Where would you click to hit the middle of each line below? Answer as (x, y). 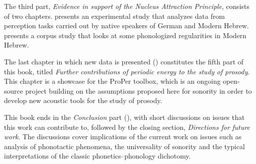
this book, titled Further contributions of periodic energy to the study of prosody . (127, 71)
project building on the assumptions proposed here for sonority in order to (138, 90)
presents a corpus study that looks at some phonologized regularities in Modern (125, 35)
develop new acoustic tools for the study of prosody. (83, 100)
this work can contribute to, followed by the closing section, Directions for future (127, 127)
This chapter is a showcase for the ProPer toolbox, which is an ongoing (112, 81)
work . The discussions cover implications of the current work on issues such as (123, 137)
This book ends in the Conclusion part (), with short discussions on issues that (125, 117)
